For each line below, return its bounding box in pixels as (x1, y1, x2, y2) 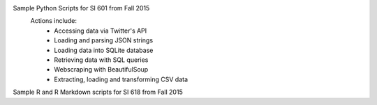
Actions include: (30, 17, 77, 25)
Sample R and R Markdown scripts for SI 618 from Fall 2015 (13, 88, 183, 97)
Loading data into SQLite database (54, 46, 154, 54)
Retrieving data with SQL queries (54, 56, 149, 64)
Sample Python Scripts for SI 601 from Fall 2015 (13, 4, 150, 12)
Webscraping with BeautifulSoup (54, 65, 149, 74)
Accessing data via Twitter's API (54, 26, 147, 35)
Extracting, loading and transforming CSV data (54, 75, 188, 83)
